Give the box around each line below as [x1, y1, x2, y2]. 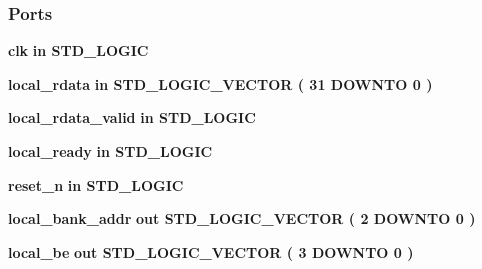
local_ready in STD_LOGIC [8, 141, 213, 161]
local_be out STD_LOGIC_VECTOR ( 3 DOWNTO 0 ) [8, 241, 414, 262]
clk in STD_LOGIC [8, 40, 149, 61]
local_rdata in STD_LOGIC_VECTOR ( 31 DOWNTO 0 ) [8, 73, 433, 94]
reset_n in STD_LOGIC [8, 174, 184, 195]
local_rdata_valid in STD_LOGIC [8, 107, 256, 128]
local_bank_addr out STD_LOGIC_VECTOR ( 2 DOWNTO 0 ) [8, 208, 476, 229]
